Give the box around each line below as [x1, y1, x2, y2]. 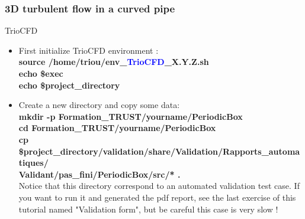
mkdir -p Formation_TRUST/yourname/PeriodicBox [18, 110, 243, 122]
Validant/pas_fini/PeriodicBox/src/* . [18, 168, 181, 180]
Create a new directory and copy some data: [18, 99, 180, 111]
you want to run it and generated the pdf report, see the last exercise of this [18, 191, 296, 203]
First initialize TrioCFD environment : [18, 44, 159, 56]
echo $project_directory [18, 79, 120, 91]
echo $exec [18, 67, 63, 79]
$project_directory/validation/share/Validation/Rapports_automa [18, 145, 300, 157]
